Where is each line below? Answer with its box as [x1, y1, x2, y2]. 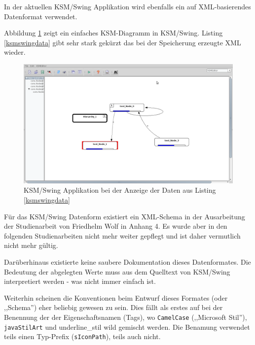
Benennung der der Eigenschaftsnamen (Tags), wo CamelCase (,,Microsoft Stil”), [4, 311, 247, 322]
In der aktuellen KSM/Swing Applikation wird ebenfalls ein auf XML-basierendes [4, 1, 251, 11]
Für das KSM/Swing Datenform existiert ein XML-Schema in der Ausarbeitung [4, 211, 245, 221]
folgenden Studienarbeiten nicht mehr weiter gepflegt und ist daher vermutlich [4, 230, 241, 241]
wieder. [4, 47, 26, 57]
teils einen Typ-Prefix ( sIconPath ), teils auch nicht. [4, 331, 161, 342]
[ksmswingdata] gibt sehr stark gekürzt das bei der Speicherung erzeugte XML [4, 37, 241, 47]
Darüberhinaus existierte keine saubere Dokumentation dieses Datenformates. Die [4, 256, 251, 267]
